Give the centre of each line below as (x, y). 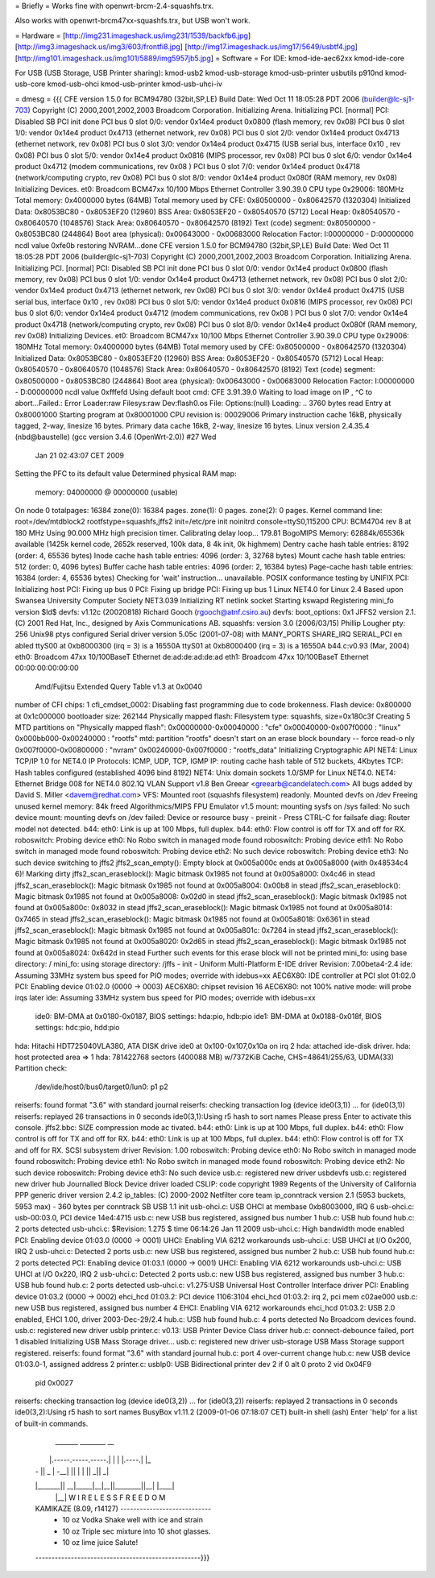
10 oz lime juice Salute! (100, 1543)
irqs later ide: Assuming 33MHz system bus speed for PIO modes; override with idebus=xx (165, 998)
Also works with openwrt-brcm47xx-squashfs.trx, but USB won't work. (133, 21)
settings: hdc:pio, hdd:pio (77, 1028)
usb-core (30, 84)
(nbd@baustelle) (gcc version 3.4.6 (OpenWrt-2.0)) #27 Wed (116, 437)
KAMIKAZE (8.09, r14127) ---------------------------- (123, 1509)
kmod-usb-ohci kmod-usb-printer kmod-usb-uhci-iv (135, 84)
